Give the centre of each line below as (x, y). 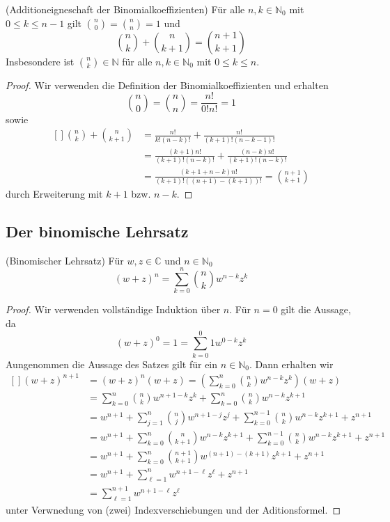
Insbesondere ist (40, 61)
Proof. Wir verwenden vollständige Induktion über (113, 309)
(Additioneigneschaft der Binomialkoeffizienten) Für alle (125, 9)
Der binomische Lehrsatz (97, 231)
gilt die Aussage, (316, 309)
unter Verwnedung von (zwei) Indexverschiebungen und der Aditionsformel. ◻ (173, 509)
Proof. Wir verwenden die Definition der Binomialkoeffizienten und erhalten (167, 85)
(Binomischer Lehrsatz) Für (65, 260)
